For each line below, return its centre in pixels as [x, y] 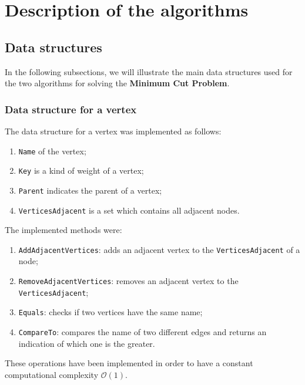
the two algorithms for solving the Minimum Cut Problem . [117, 83]
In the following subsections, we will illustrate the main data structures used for [149, 71]
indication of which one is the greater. [87, 343]
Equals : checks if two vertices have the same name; [110, 312]
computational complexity [52, 374]
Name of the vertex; [52, 151]
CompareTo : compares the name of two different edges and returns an [143, 332]
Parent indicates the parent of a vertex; [90, 190]
